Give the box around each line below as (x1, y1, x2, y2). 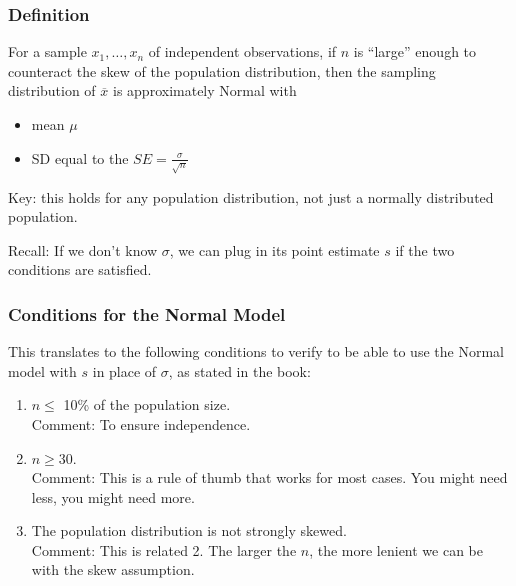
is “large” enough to (353, 41, 477, 62)
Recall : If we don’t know (8, 239, 158, 260)
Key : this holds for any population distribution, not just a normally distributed (8, 186, 494, 207)
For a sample (8, 41, 87, 62)
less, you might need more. (31, 486, 195, 507)
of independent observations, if (148, 41, 337, 62)
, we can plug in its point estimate (169, 239, 380, 260)
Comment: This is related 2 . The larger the (31, 539, 297, 560)
